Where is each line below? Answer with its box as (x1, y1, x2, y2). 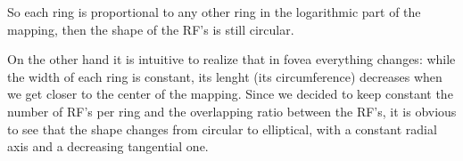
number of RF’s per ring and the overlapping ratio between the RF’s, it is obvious (7, 101, 457, 120)
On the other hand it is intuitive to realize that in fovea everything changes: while (7, 50, 456, 68)
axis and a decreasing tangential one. (7, 137, 209, 156)
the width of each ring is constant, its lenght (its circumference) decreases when (7, 67, 442, 85)
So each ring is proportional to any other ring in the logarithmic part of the (7, 3, 421, 20)
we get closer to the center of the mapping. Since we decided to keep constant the (7, 85, 453, 103)
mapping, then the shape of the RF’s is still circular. (7, 20, 294, 38)
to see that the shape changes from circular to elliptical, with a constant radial (7, 119, 437, 138)
